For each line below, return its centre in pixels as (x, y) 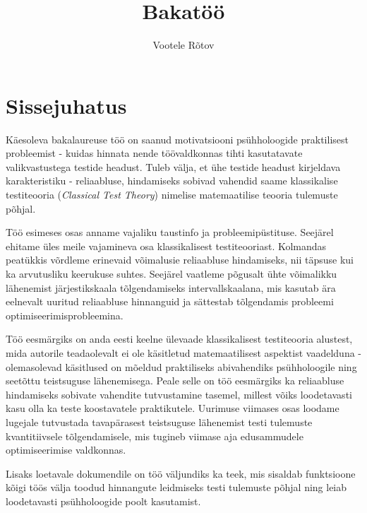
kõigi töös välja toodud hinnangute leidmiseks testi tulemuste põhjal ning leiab (176, 487)
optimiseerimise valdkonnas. (66, 450)
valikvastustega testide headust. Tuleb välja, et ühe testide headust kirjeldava (173, 166)
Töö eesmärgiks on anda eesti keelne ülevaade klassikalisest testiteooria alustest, (179, 339)
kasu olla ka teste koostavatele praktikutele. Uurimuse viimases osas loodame (173, 408)
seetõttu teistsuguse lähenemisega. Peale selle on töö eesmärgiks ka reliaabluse (175, 381)
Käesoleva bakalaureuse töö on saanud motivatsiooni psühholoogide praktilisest (177, 139)
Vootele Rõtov (183, 45)
